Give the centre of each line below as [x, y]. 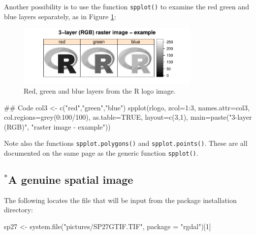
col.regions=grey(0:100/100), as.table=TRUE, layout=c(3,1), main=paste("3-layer [128, 117]
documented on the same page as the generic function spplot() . [101, 152]
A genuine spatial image [71, 179]
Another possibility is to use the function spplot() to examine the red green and [127, 6]
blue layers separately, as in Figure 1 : [60, 16]
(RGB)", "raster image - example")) [57, 126]
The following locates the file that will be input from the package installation [120, 200]
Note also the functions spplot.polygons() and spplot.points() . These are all [126, 143]
